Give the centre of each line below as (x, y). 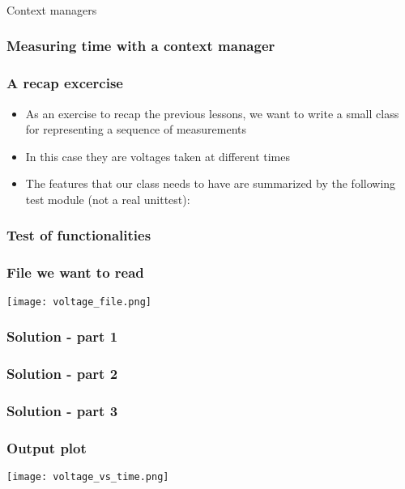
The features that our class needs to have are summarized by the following (211, 183)
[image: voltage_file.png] (79, 302)
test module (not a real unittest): (108, 199)
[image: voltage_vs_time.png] (88, 477)
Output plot (47, 447)
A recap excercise (65, 83)
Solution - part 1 (62, 336)
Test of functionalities (79, 235)
